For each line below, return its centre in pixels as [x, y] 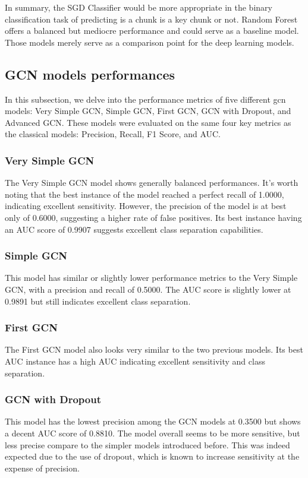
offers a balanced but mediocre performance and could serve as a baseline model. [152, 31]
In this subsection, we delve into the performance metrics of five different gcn [145, 99]
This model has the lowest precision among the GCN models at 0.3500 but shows [153, 421]
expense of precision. [42, 468]
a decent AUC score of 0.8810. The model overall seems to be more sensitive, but [153, 433]
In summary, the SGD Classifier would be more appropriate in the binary [139, 7]
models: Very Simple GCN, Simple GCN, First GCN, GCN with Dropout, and [148, 111]
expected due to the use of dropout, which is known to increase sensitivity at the [152, 456]
